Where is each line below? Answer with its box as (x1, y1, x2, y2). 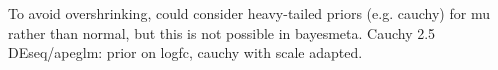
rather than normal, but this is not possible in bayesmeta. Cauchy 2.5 (8, 22, 436, 43)
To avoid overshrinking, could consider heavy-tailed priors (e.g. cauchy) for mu (8, 3, 490, 23)
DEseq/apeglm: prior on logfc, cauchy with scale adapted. (8, 42, 363, 63)
